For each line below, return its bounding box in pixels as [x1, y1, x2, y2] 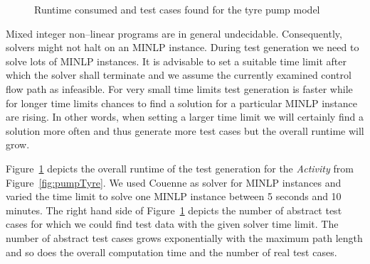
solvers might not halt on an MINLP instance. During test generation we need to [6, 40, 359, 55]
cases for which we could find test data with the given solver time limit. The [6, 216, 339, 231]
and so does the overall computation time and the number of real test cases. [6, 244, 337, 259]
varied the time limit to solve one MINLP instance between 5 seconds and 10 [6, 189, 342, 204]
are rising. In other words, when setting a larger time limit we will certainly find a [6, 109, 364, 124]
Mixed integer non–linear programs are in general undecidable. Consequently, [6, 26, 342, 40]
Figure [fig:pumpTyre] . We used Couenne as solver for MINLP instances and [6, 175, 342, 189]
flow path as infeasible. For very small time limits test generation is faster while [6, 81, 353, 96]
